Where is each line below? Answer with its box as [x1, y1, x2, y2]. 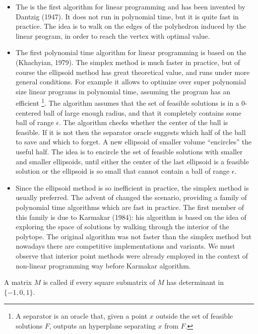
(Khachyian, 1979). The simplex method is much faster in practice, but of [15, 57, 240, 67]
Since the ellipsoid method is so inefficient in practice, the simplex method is [15, 182, 249, 193]
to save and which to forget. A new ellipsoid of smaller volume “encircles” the [15, 136, 252, 147]
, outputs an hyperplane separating [49, 320, 156, 331]
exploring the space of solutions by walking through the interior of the [15, 221, 229, 232]
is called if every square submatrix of [43, 277, 155, 287]
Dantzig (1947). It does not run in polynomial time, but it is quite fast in [15, 11, 239, 21]
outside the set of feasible [156, 311, 233, 321]
